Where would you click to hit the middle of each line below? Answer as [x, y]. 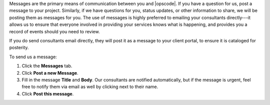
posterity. [19, 48]
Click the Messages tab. [47, 66]
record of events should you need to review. [54, 31]
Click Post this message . [48, 94]
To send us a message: [33, 57]
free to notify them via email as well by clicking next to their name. [90, 87]
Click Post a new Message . [50, 73]
